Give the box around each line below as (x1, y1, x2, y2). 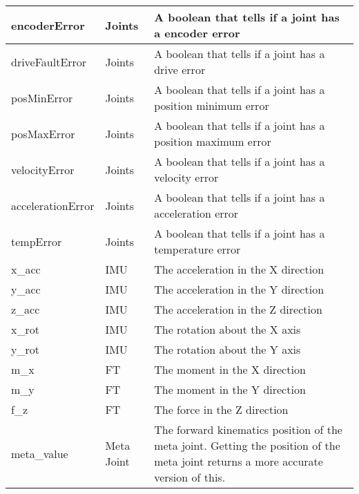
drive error (154, 61, 206, 77)
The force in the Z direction (154, 401, 289, 417)
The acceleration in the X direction (154, 261, 324, 277)
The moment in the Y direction (154, 381, 306, 397)
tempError (11, 233, 62, 249)
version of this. (154, 469, 226, 485)
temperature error (154, 241, 241, 257)
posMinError (11, 89, 73, 106)
